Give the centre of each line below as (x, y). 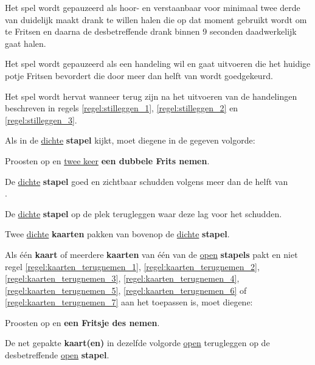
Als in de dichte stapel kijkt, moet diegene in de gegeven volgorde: (130, 140)
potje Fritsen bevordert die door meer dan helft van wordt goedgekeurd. (139, 75)
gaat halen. (26, 43)
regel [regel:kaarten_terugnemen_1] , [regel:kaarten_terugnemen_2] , (132, 266)
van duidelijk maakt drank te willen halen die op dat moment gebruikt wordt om (156, 19)
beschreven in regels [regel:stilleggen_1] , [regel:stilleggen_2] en (122, 108)
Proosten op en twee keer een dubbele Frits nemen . (107, 160)
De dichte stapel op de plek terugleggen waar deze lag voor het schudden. (144, 213)
